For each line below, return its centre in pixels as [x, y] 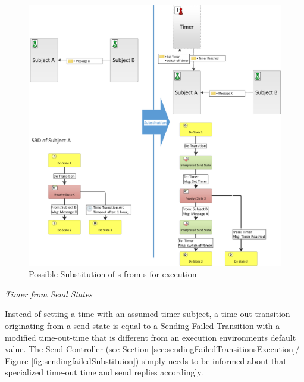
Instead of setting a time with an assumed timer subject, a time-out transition [148, 314]
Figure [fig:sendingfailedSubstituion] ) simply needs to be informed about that [146, 360]
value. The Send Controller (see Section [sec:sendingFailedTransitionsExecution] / [152, 349]
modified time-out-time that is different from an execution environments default [151, 337]
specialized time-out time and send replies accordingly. [104, 372]
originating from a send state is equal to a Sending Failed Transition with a [142, 326]
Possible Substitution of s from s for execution [113, 274]
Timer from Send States [49, 294]
